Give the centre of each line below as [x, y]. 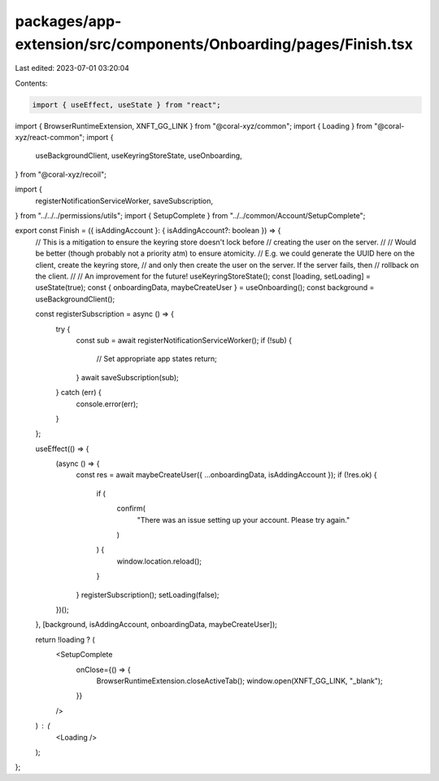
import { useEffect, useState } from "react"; [126, 105]
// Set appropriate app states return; [156, 359]
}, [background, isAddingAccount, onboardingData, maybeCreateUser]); [156, 625]
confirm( [131, 508]
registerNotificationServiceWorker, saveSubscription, [124, 200]
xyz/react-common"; [50, 138]
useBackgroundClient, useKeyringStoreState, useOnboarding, [139, 156]
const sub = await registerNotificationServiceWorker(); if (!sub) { [184, 340]
